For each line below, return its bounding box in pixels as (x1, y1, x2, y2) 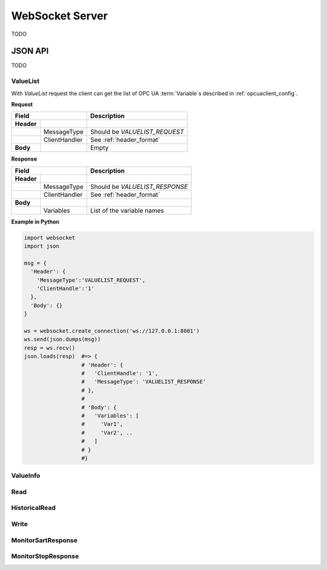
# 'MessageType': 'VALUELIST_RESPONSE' (81, 379, 206, 385)
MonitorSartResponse (11, 536, 78, 545)
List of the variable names (90, 206, 165, 214)
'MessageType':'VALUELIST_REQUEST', (36, 276, 145, 283)
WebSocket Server (11, 9, 108, 22)
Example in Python (11, 218, 60, 225)
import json (24, 243, 60, 250)
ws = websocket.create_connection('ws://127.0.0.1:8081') (24, 328, 200, 334)
